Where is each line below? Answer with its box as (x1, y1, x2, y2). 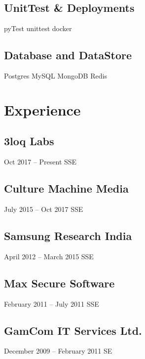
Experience (4, 99, 81, 120)
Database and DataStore (4, 47, 132, 63)
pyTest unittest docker (4, 23, 72, 34)
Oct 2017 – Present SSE (4, 157, 77, 167)
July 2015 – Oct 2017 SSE (4, 203, 83, 214)
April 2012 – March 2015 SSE (4, 251, 94, 261)
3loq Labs (4, 133, 54, 149)
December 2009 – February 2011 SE (4, 346, 112, 356)
